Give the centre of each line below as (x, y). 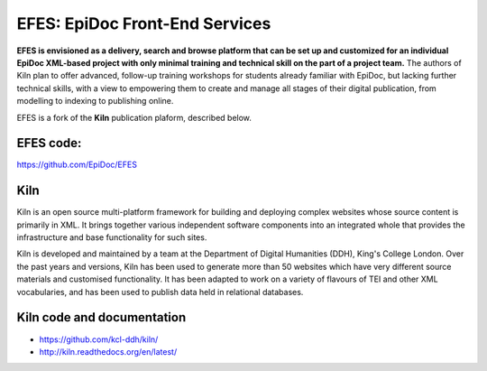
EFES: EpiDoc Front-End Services (144, 23)
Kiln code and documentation (101, 317)
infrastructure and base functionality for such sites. (112, 237)
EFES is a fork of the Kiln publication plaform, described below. (134, 117)
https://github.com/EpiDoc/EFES (77, 165)
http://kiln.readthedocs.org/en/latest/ (108, 351)
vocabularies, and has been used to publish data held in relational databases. (160, 292)
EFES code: (49, 143)
